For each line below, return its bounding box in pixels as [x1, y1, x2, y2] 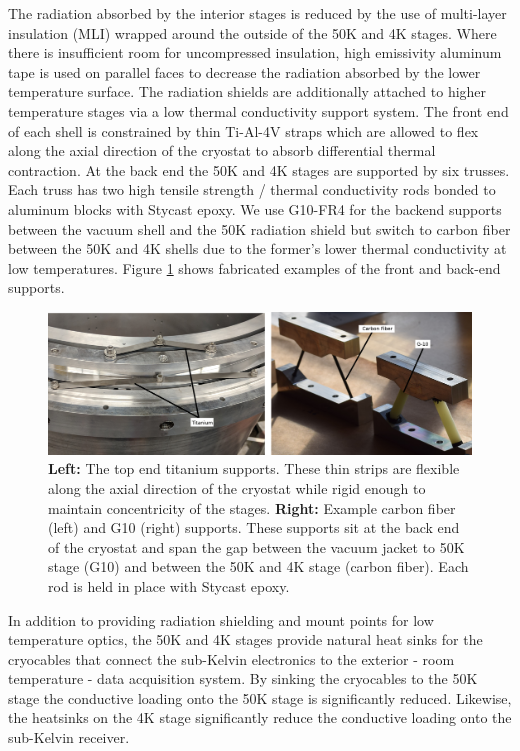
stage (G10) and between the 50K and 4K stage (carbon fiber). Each [48, 556, 469, 577]
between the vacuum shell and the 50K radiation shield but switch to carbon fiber [8, 218, 511, 239]
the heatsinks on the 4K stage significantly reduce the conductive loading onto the [8, 707, 512, 728]
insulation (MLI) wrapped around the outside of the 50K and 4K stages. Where [8, 22, 497, 43]
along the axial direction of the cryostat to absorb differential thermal [8, 140, 436, 161]
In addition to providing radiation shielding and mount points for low [8, 609, 434, 630]
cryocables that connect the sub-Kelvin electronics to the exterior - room [8, 648, 455, 669]
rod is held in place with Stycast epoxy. [48, 575, 290, 596]
